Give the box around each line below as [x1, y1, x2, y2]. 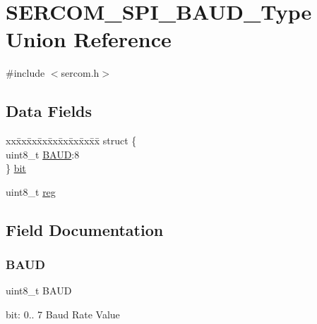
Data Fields [6, 100, 92, 122]
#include [6, 66, 45, 80]
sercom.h [61, 66, 100, 80]
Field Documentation [6, 218, 164, 240]
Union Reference [6, 25, 172, 54]
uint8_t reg [6, 184, 56, 199]
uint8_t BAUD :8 [6, 147, 80, 161]
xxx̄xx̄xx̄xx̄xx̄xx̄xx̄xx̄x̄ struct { [6, 133, 137, 148]
